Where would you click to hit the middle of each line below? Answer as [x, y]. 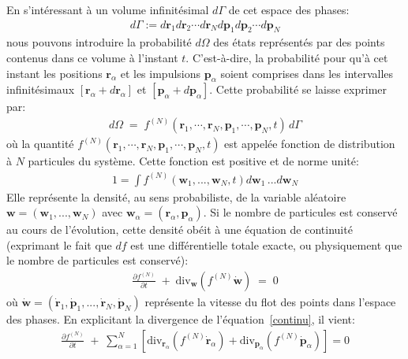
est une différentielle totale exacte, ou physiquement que [266, 244]
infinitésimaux [41, 89]
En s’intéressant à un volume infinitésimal [108, 9]
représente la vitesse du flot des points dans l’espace [270, 301]
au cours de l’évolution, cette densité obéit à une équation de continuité [180, 229]
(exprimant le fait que [59, 244]
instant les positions [54, 73]
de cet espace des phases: [289, 9]
